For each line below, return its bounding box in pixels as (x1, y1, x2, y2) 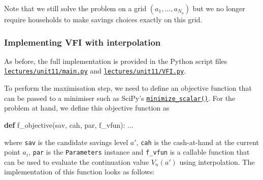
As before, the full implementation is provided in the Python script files (4, 55, 227, 66)
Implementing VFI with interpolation (4, 35, 161, 48)
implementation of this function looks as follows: (4, 166, 155, 177)
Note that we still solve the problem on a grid (4, 3, 147, 13)
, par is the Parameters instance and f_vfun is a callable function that (28, 147, 250, 157)
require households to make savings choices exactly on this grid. (4, 14, 203, 24)
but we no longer (192, 3, 245, 13)
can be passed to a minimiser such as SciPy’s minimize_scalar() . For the (4, 92, 236, 103)
